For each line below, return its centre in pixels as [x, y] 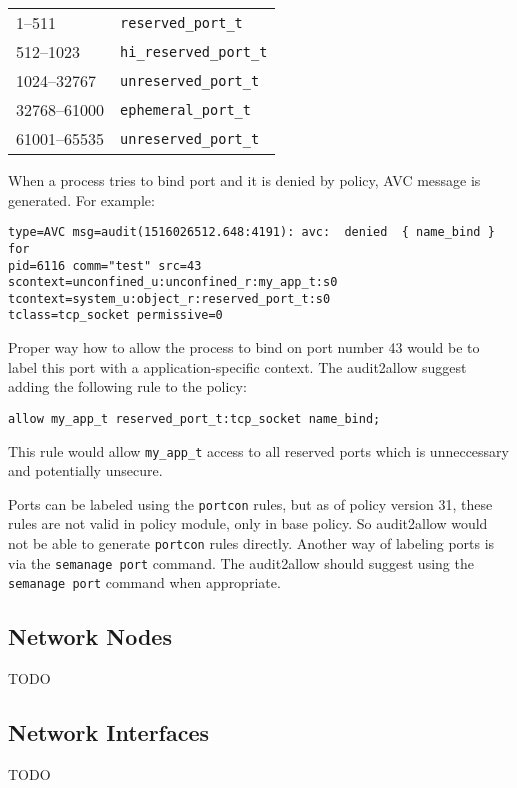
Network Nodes [90, 636]
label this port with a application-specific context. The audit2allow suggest [237, 366]
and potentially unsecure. [85, 470]
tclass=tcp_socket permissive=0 [115, 315]
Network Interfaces [109, 732]
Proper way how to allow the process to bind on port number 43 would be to [244, 347]
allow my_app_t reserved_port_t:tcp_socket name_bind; [194, 418]
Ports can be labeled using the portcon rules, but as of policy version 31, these [250, 503]
